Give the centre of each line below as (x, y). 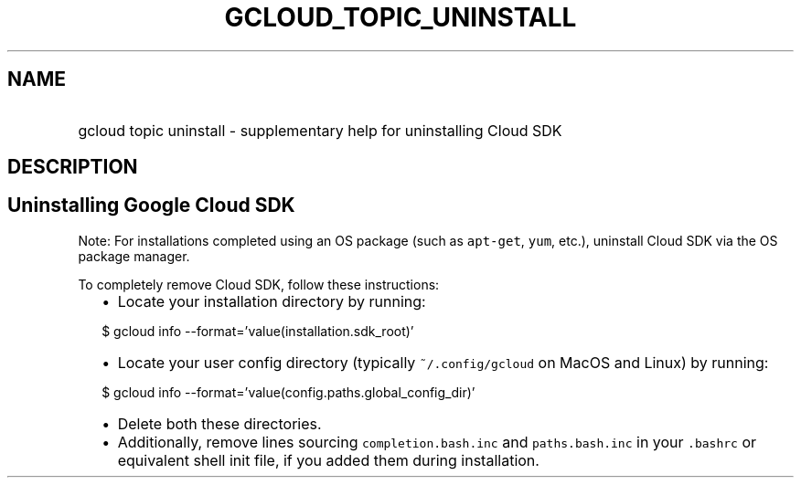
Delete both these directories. (219, 423)
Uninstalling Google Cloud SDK (151, 206)
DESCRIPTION (73, 167)
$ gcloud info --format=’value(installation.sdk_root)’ (258, 331)
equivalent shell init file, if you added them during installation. (328, 460)
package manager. (134, 256)
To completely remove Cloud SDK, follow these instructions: (259, 284)
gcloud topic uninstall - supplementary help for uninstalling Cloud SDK (320, 130)
